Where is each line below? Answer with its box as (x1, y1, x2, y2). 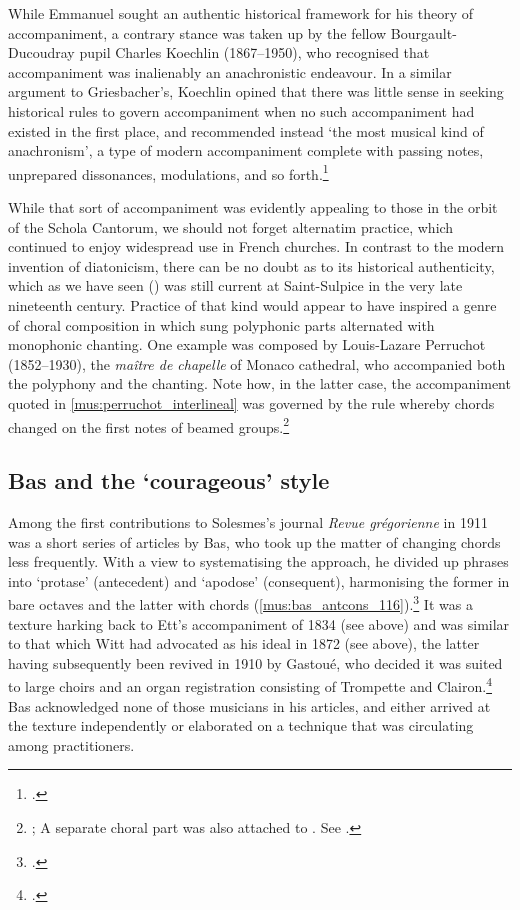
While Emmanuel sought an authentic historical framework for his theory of (8, 3, 473, 23)
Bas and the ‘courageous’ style (8, 465, 330, 496)
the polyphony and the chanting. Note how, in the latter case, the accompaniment (8, 373, 511, 394)
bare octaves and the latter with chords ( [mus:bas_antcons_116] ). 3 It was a (8, 591, 473, 615)
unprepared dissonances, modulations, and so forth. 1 (8, 160, 329, 184)
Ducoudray (8, 42, 75, 63)
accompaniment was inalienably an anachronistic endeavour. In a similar (8, 61, 452, 82)
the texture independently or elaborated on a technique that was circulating (8, 715, 474, 736)
